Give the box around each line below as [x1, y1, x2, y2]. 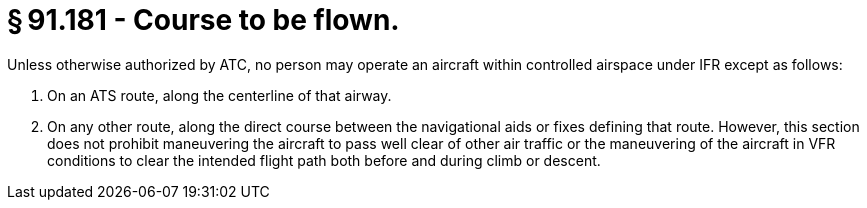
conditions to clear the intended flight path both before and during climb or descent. [47, 151, 601, 169]
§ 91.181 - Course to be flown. [7, 3, 400, 37]
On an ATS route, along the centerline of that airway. [47, 86, 392, 104]
